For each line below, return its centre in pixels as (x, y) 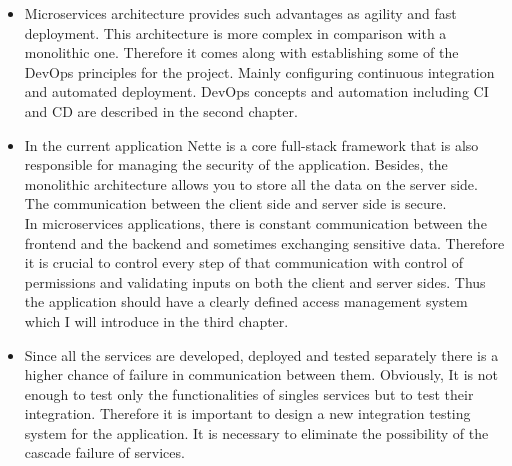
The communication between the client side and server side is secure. (235, 203)
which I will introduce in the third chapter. (156, 320)
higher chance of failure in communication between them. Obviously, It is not (261, 374)
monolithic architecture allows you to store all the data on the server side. (251, 183)
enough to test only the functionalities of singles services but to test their (249, 393)
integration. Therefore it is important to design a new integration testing (247, 413)
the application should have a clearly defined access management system (246, 301)
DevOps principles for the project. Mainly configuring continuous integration (259, 71)
